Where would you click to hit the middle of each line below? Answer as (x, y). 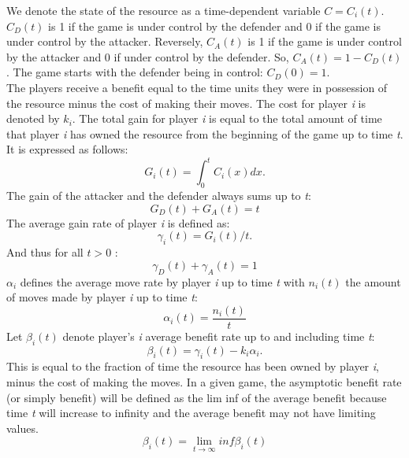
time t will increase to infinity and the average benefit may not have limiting (191, 413)
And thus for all (45, 252)
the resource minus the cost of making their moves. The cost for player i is (186, 103)
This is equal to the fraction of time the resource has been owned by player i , (193, 366)
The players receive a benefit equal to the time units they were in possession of (197, 87)
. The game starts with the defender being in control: (135, 72)
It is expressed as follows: (67, 149)
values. (22, 428)
